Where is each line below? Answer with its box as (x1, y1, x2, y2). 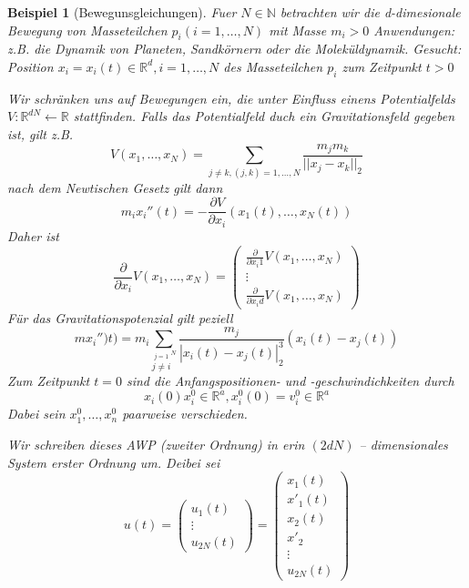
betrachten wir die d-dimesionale (280, 3, 461, 21)
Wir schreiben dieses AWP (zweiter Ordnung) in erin (7, 434, 305, 453)
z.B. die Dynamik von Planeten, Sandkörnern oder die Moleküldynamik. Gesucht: (7, 39, 462, 58)
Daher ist (7, 226, 59, 245)
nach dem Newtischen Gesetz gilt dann (7, 177, 223, 197)
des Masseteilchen (223, 56, 323, 76)
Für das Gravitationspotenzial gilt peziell (7, 308, 233, 327)
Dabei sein (7, 404, 66, 423)
